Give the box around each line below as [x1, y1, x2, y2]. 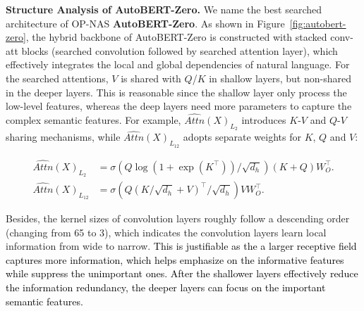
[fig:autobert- [289, 15, 346, 30]
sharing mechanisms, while [6, 129, 121, 144]
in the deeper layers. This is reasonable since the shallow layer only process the [6, 84, 347, 99]
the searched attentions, [6, 70, 109, 85]
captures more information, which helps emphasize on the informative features [6, 252, 344, 267]
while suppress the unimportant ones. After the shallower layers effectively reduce [6, 266, 358, 281]
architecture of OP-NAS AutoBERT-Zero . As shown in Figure [6, 15, 285, 30]
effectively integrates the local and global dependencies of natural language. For [6, 57, 350, 72]
